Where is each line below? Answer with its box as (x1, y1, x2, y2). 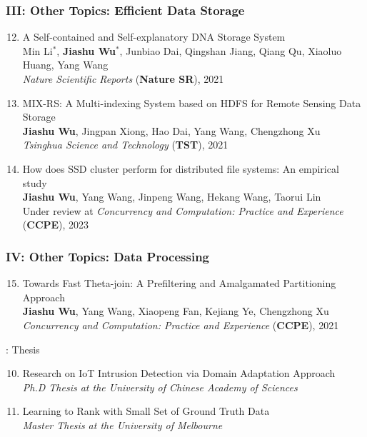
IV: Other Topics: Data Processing (6, 247, 209, 265)
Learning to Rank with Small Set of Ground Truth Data (22, 403, 270, 418)
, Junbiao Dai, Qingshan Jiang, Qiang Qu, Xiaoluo (119, 43, 342, 58)
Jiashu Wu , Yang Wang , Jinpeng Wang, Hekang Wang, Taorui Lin (22, 189, 321, 204)
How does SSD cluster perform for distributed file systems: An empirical (22, 161, 339, 176)
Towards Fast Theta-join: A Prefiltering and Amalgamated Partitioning (22, 276, 336, 291)
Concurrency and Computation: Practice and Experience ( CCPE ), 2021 (22, 317, 339, 332)
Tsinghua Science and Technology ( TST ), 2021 (22, 137, 228, 152)
